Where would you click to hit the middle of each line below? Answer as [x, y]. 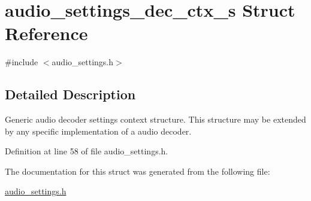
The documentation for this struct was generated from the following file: [138, 171]
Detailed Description [70, 94]
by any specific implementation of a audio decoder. [98, 131]
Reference [46, 33]
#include [22, 62]
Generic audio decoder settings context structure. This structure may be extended [155, 119]
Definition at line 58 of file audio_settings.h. [87, 151]
